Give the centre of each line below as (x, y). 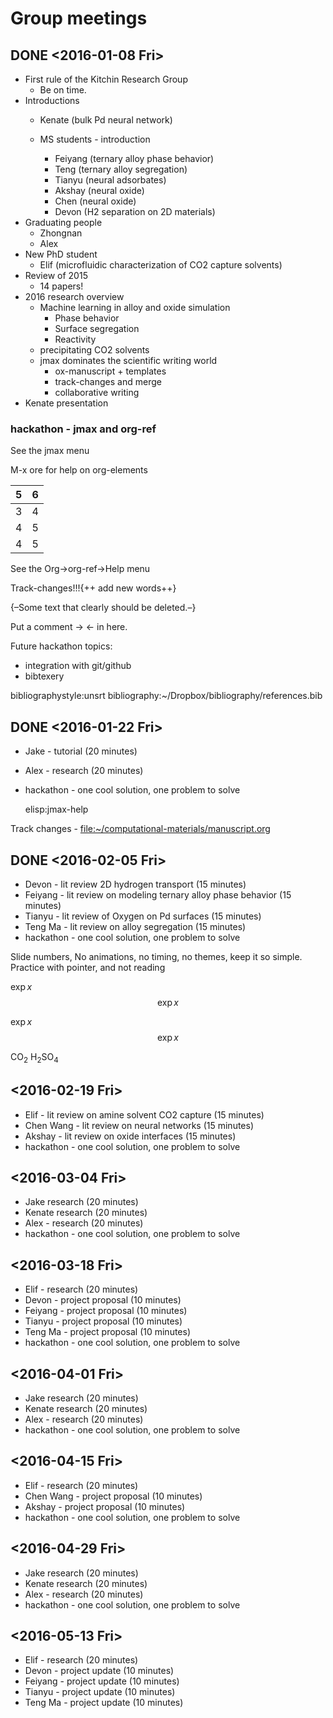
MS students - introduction (95, 139)
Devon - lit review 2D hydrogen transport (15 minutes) (135, 884)
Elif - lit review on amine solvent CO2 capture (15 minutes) (144, 1114)
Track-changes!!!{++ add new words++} (93, 588)
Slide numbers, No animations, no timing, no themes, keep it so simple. (156, 956)
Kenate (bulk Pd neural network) (106, 120)
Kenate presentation (66, 403)
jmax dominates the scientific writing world (128, 360)
